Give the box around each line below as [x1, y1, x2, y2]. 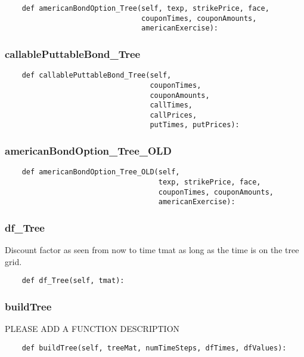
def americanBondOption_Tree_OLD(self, [21, 168, 180, 177]
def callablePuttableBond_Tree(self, [21, 71, 172, 80]
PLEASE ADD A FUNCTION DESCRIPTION [5, 322, 180, 335]
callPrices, [150, 110, 197, 119]
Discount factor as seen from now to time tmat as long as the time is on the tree [5, 244, 299, 256]
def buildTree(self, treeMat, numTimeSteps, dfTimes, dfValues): [21, 343, 287, 352]
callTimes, [150, 101, 193, 110]
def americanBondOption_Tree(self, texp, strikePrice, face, [21, 4, 269, 13]
